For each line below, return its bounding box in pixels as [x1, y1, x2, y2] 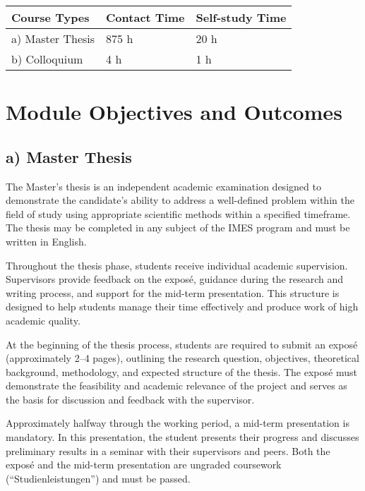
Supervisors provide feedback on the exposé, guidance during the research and [6, 272, 344, 286]
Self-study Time [196, 9, 287, 25]
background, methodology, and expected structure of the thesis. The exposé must [6, 364, 357, 379]
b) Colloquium [11, 51, 83, 67]
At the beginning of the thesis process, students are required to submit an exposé [6, 337, 358, 351]
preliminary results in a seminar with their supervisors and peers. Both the [6, 443, 330, 458]
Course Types [11, 9, 90, 25]
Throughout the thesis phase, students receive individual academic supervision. [6, 257, 348, 272]
